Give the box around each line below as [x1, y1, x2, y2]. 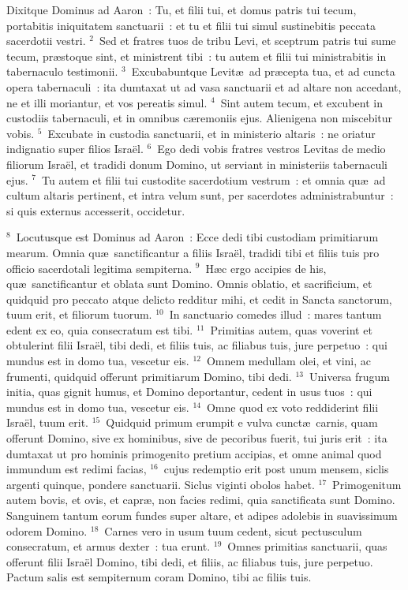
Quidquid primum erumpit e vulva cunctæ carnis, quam [106, 414, 378, 431]
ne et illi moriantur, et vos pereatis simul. [6, 94, 208, 110]
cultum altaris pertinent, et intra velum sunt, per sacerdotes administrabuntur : [6, 187, 394, 204]
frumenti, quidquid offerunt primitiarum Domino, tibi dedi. [6, 368, 292, 384]
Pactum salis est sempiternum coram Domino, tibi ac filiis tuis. [6, 569, 312, 585]
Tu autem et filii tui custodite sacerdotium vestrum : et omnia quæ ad [42, 171, 386, 188]
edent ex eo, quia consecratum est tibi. [6, 321, 193, 338]
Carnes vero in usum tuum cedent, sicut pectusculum [104, 522, 362, 539]
